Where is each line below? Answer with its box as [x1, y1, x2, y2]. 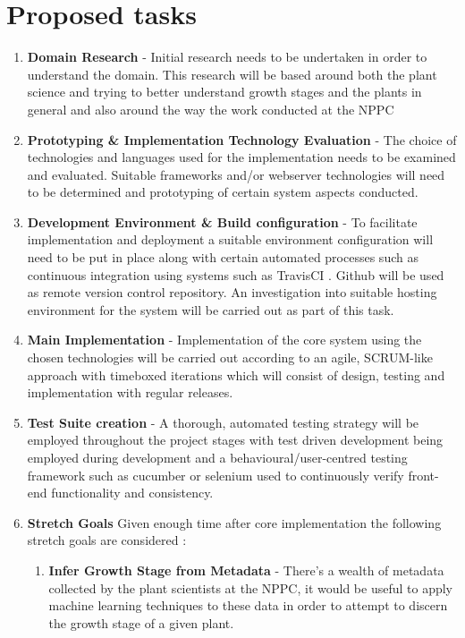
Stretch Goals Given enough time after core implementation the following [27, 513, 442, 532]
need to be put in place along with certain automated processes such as [27, 248, 418, 267]
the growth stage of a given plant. [48, 613, 234, 632]
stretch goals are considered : [27, 531, 187, 549]
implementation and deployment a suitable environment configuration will [27, 230, 434, 249]
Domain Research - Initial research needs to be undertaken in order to [27, 47, 427, 66]
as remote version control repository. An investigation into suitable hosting [27, 283, 437, 302]
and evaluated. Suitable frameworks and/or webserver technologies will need [27, 165, 445, 183]
